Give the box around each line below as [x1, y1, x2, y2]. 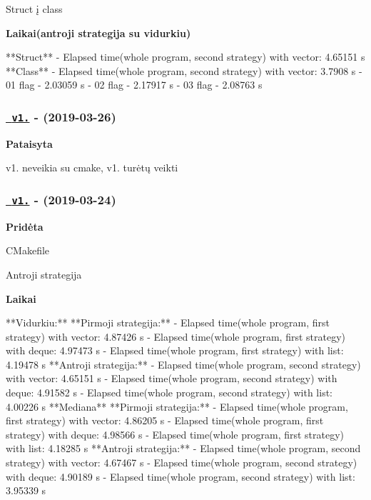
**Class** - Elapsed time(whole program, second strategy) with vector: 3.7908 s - [6, 63, 362, 78]
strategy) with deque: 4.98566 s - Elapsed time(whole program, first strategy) [6, 426, 345, 441]
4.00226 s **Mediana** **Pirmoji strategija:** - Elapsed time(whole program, [6, 399, 348, 414]
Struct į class [6, 1, 63, 16]
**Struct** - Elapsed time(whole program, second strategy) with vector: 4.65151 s [6, 49, 365, 64]
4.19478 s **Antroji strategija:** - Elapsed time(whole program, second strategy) [6, 356, 361, 371]
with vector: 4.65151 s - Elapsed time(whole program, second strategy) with [6, 371, 337, 386]
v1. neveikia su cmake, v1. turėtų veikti [6, 160, 178, 175]
